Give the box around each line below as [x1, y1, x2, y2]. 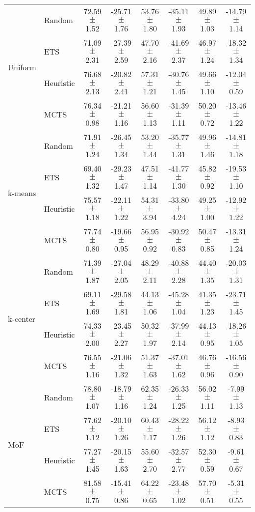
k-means [8, 187, 36, 199]
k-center [8, 313, 36, 324]
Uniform [8, 61, 36, 73]
